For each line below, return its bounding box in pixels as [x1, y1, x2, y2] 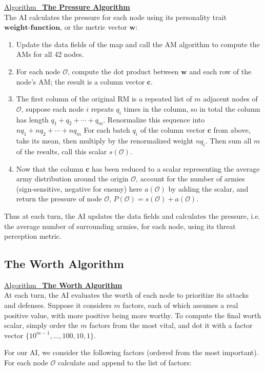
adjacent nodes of [203, 93, 258, 104]
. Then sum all [205, 135, 252, 146]
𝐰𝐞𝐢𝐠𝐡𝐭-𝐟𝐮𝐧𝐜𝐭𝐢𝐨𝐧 [4, 24, 60, 32]
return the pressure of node [16, 193, 102, 204]
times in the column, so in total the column [124, 103, 260, 114]
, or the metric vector [60, 22, 127, 32]
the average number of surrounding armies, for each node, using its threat [4, 220, 236, 231]
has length [16, 114, 49, 125]
